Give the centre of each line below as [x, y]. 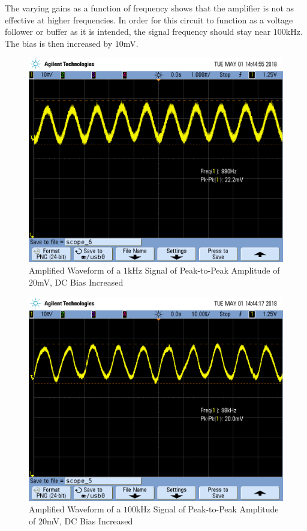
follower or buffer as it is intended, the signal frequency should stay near [138, 31]
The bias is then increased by [59, 43]
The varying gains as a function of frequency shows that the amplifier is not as [150, 8]
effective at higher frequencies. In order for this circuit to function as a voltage [149, 19]
